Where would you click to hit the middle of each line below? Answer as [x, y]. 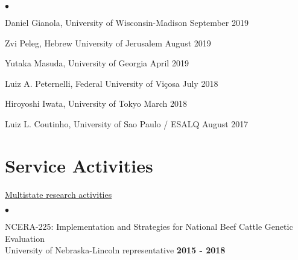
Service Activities [79, 165]
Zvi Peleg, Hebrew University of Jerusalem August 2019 [108, 43]
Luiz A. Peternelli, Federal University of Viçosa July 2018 [112, 83]
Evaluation [25, 238]
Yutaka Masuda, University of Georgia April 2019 [97, 63]
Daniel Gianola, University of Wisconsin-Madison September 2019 [127, 22]
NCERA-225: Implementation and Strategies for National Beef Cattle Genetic [149, 227]
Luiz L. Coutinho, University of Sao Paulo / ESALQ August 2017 [127, 123]
